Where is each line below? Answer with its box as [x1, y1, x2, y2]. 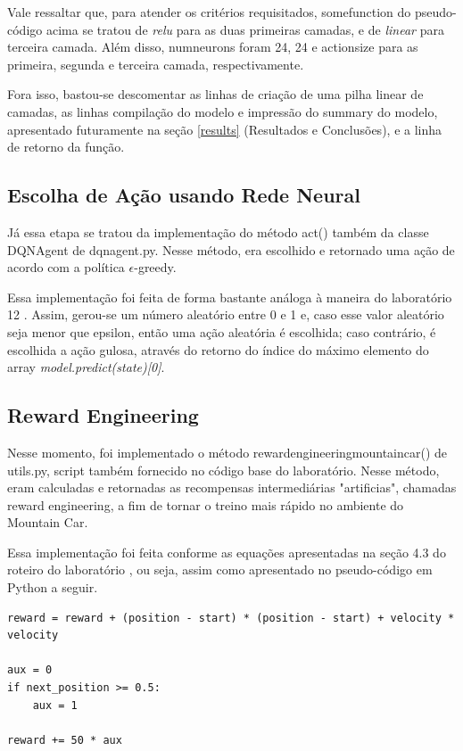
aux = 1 [32, 698, 78, 712]
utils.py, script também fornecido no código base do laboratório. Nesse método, [7, 460, 440, 479]
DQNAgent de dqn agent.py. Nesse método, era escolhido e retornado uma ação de [7, 240, 455, 259]
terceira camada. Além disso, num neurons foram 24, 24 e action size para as [7, 37, 418, 56]
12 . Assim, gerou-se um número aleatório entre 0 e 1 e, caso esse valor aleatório [7, 305, 444, 324]
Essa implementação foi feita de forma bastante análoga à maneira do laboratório [7, 287, 452, 306]
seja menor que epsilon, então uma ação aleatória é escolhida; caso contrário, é [7, 322, 436, 341]
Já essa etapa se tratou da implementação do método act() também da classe [7, 222, 429, 241]
